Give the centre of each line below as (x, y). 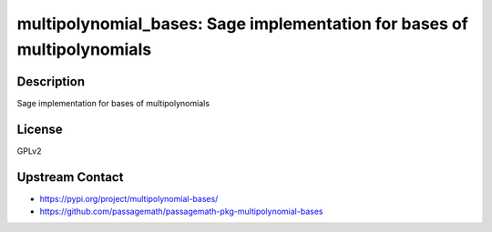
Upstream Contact (70, 177)
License (40, 129)
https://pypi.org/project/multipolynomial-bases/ (129, 198)
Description (51, 81)
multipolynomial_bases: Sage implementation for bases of (242, 24)
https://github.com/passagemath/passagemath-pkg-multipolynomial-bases (181, 212)
